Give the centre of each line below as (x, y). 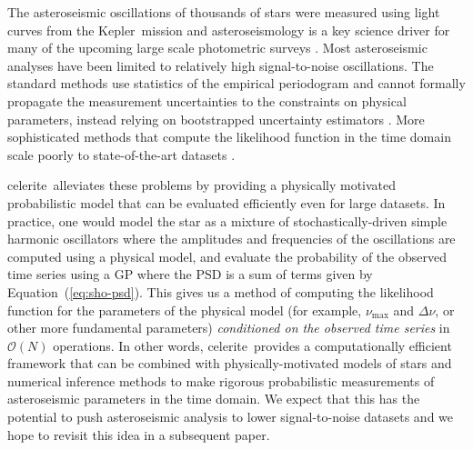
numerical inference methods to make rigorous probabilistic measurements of (221, 380)
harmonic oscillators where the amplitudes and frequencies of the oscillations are (231, 239)
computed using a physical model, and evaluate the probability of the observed (227, 256)
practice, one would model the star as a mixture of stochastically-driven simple (227, 220)
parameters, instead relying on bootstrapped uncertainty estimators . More (216, 119)
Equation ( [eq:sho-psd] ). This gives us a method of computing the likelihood (221, 291)
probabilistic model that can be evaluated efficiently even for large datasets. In (226, 202)
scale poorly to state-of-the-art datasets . (121, 154)
